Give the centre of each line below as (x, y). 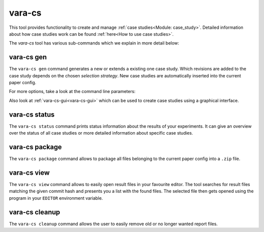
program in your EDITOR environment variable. (56, 198)
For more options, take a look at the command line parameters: (72, 92)
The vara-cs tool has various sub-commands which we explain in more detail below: (94, 43)
